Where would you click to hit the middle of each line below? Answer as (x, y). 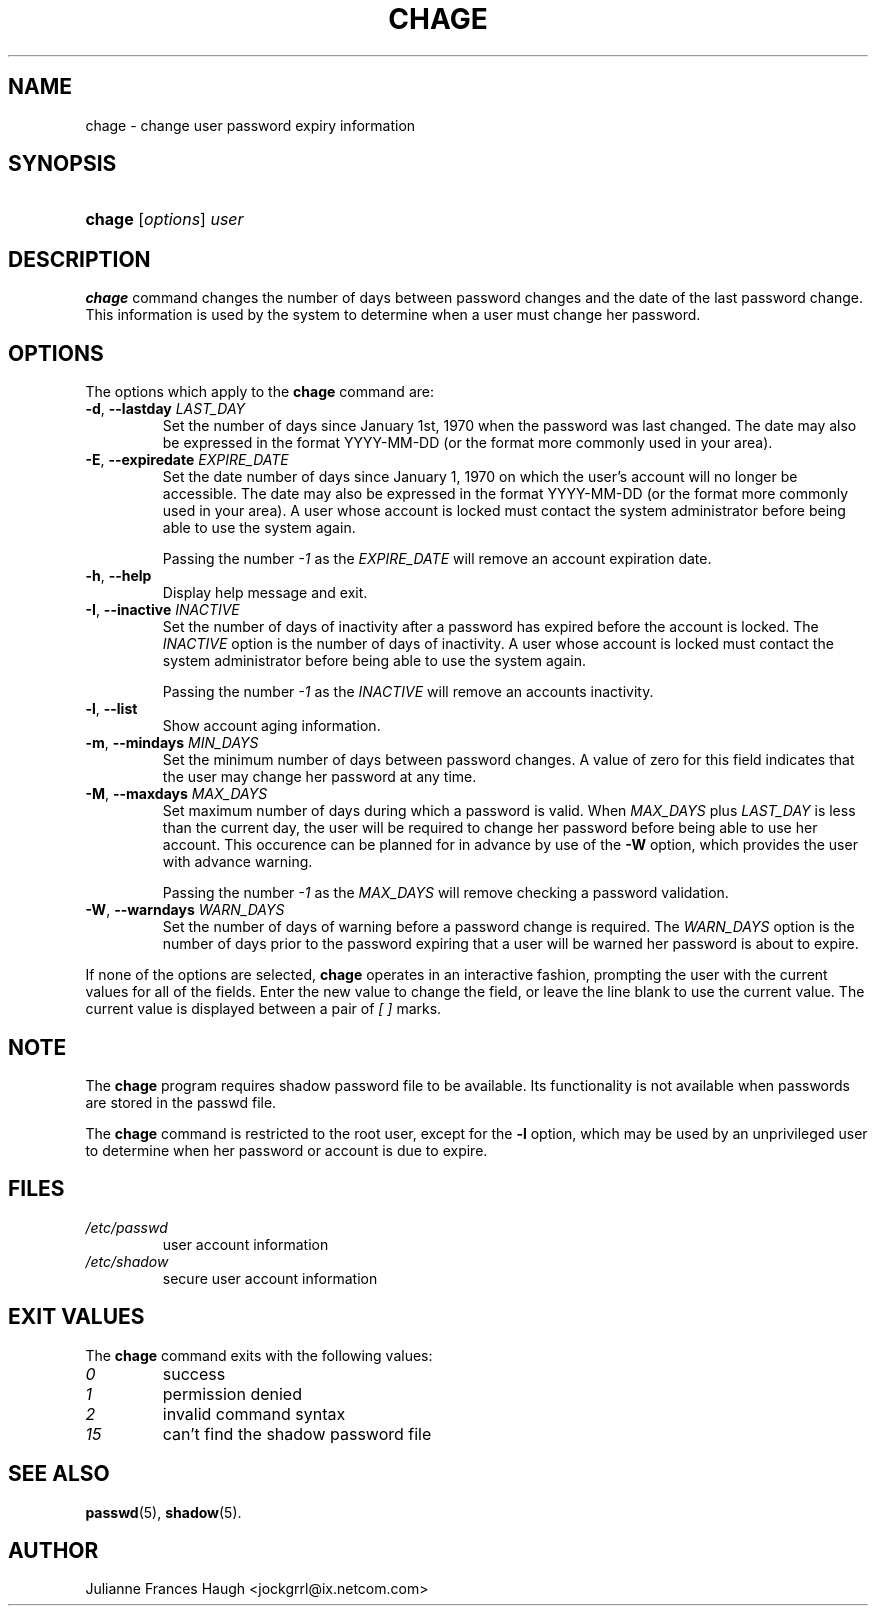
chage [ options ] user (164, 219)
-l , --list (111, 709)
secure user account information (270, 1278)
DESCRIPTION (79, 259)
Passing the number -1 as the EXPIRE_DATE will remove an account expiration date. (437, 559)
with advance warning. (237, 862)
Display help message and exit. (265, 593)
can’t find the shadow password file (297, 1433)
